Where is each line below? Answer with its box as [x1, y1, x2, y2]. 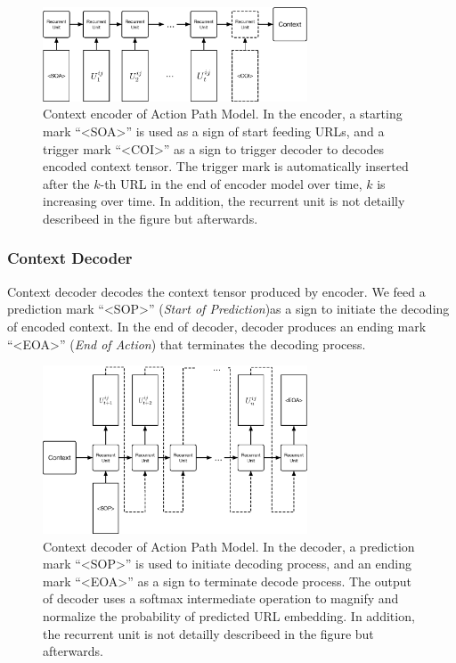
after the [43, 174, 90, 192]
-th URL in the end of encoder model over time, [100, 174, 362, 192]
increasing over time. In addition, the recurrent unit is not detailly [43, 192, 405, 210]
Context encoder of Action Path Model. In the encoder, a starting [43, 104, 403, 123]
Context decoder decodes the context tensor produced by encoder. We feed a [7, 282, 426, 300]
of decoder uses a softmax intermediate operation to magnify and [43, 589, 399, 608]
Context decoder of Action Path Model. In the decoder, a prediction [43, 536, 415, 555]
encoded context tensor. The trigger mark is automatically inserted [43, 157, 409, 176]
